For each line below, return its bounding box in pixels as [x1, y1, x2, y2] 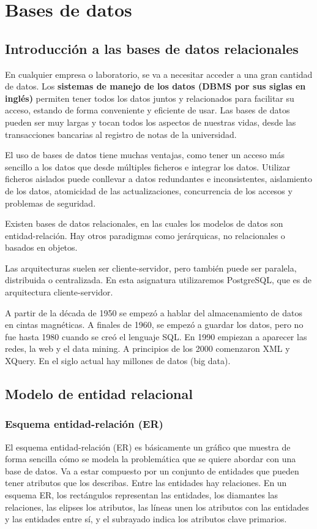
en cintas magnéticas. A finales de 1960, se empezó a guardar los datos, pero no [5, 318, 304, 331]
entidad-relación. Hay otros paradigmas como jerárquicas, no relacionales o [5, 229, 285, 242]
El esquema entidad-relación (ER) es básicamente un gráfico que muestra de [5, 440, 291, 453]
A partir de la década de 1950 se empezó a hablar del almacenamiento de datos [5, 306, 302, 319]
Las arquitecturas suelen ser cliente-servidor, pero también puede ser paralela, [5, 261, 297, 274]
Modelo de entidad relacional [5, 384, 193, 403]
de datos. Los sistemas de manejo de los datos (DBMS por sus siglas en [5, 80, 306, 93]
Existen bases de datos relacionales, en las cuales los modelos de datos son [5, 217, 283, 230]
